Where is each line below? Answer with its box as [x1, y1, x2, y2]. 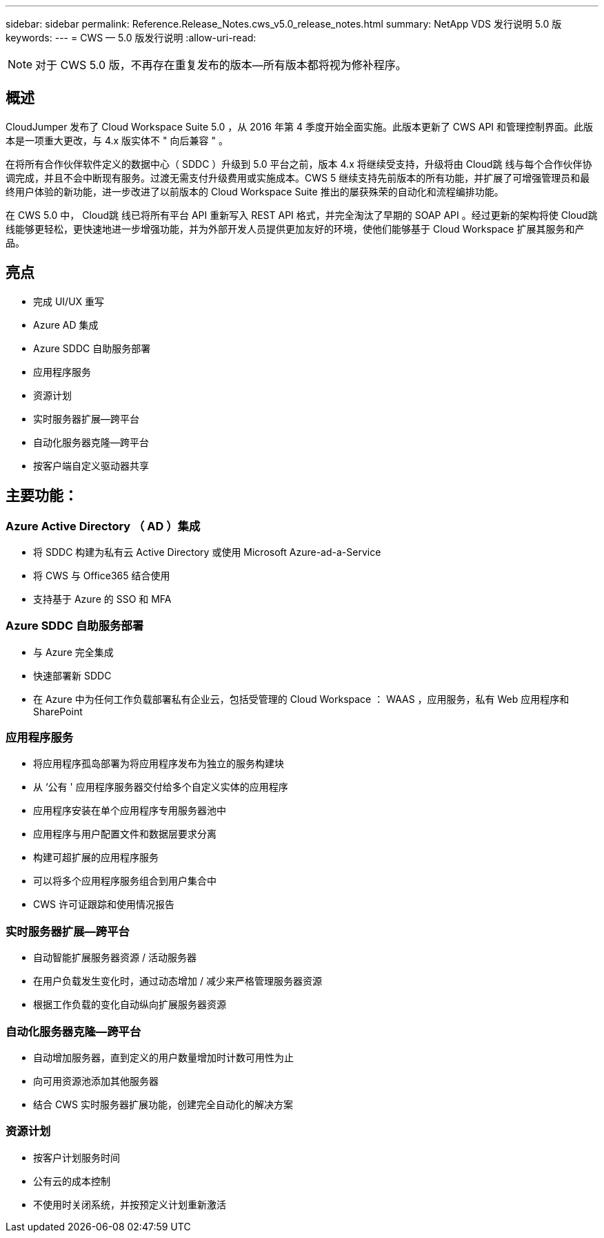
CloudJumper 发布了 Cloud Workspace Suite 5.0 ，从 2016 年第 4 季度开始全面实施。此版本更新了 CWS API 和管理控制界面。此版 [6, 120, 594, 133]
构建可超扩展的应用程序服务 [33, 851, 159, 864]
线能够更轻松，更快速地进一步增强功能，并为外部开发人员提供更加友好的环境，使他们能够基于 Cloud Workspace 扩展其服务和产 [6, 222, 585, 235]
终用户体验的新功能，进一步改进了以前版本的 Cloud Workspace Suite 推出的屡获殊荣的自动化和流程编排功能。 [6, 185, 504, 197]
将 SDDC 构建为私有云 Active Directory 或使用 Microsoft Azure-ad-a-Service [33, 545, 381, 558]
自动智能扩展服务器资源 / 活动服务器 [33, 951, 197, 964]
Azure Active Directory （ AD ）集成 [6, 519, 201, 533]
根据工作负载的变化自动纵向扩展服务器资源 [33, 998, 226, 1011]
